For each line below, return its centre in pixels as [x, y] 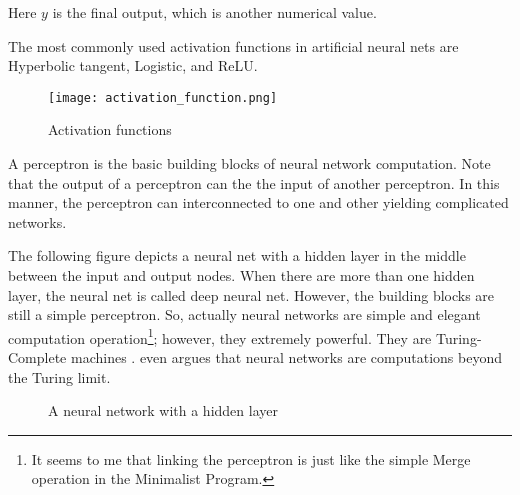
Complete [37, 357]
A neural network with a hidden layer [163, 410]
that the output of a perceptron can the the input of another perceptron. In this [254, 182]
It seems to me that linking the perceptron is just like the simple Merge [251, 458]
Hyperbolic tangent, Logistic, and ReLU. [133, 65]
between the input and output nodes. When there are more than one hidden [241, 275]
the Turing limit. [59, 376]
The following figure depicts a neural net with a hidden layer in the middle [237, 255]
